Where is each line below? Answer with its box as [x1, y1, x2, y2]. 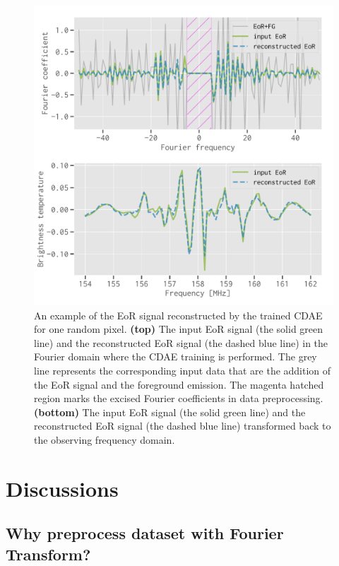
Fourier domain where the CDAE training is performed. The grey [34, 349, 317, 364]
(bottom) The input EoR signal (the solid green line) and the [34, 404, 306, 419]
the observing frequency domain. [34, 432, 175, 447]
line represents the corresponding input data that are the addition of [34, 362, 331, 377]
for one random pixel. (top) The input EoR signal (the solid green [34, 322, 323, 336]
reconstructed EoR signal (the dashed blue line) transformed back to [34, 418, 331, 433]
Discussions [6, 473, 119, 502]
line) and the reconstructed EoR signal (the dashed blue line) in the [34, 335, 328, 350]
